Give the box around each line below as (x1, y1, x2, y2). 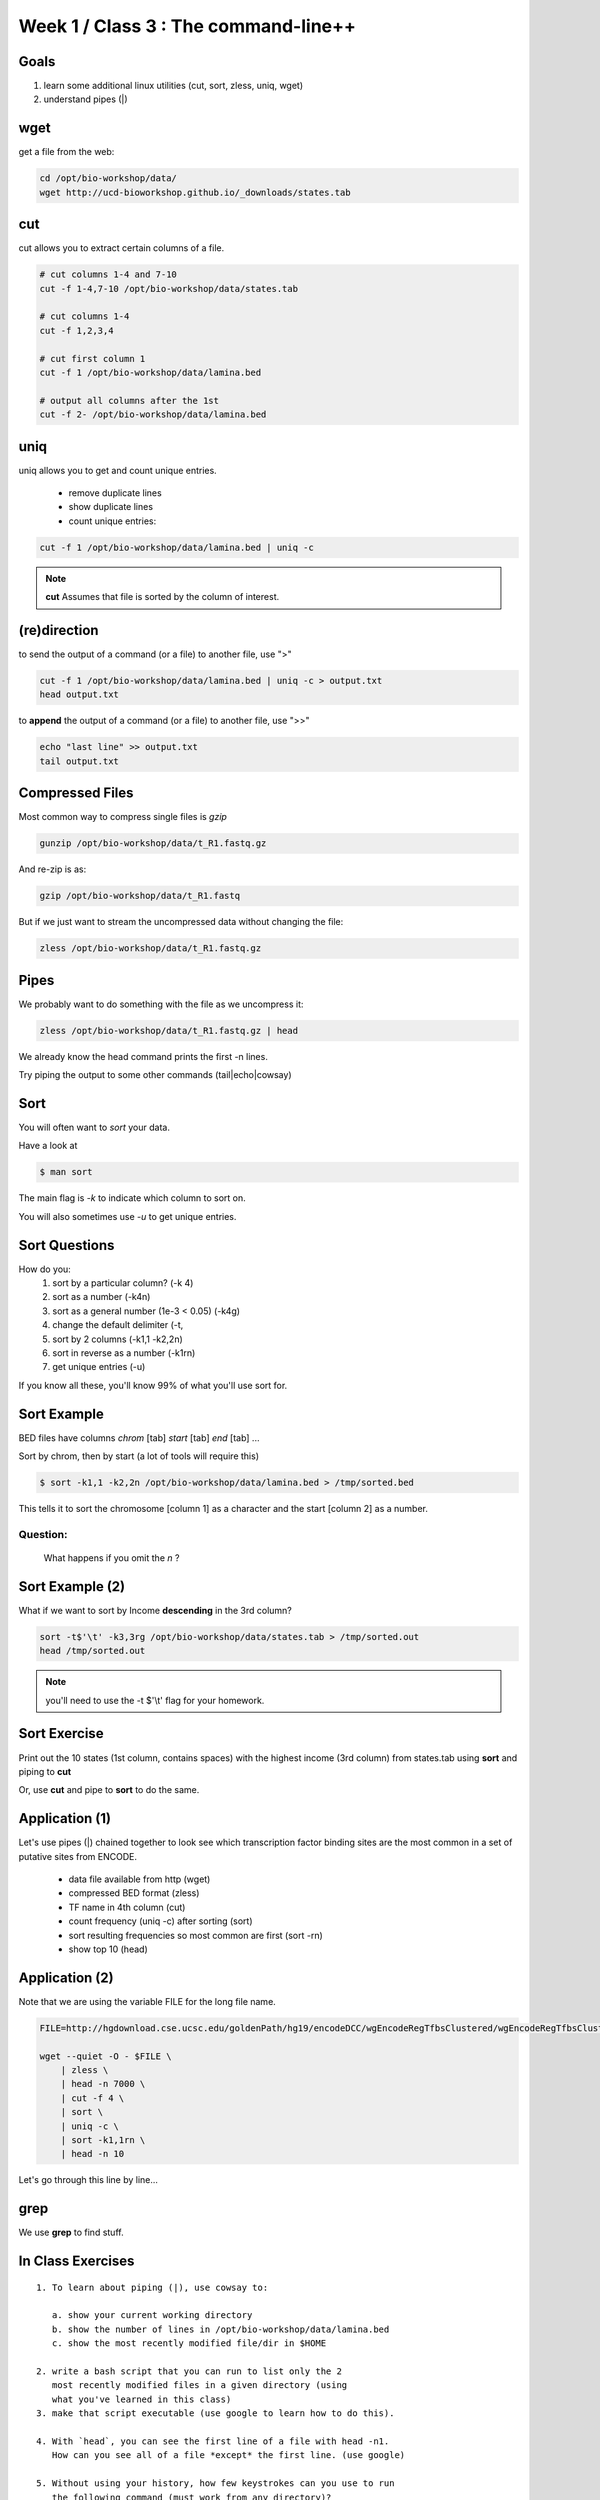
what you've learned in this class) (51, 2393, 232, 2405)
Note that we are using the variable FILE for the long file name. (18, 1995, 277, 2007)
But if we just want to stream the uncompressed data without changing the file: (18, 916, 344, 928)
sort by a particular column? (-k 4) (52, 1277, 194, 1289)
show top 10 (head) (68, 1943, 149, 1955)
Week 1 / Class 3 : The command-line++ (18, 15, 357, 37)
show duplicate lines (68, 501, 154, 513)
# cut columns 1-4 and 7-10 (39, 269, 177, 280)
